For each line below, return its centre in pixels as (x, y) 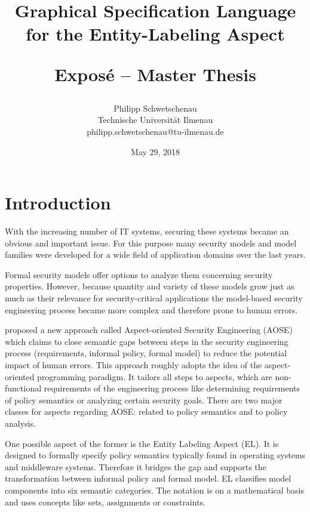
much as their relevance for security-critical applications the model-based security (154, 298)
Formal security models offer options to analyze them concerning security (139, 274)
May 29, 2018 (155, 151)
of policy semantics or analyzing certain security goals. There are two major (144, 400)
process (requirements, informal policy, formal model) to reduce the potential (146, 353)
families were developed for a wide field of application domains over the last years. (155, 255)
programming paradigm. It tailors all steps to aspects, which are (155, 376)
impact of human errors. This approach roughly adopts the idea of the (133, 365)
